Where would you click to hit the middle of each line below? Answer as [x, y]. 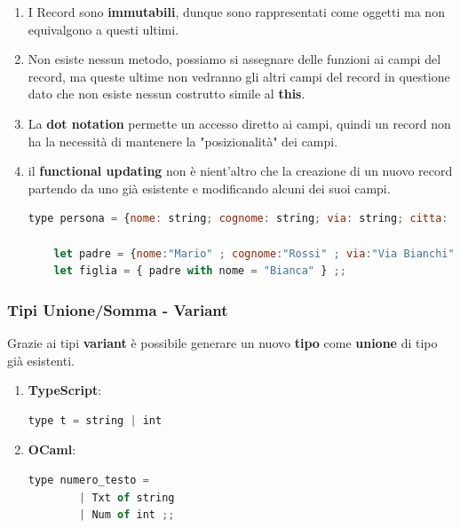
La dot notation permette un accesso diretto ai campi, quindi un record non [239, 123]
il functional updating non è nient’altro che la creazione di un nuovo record [240, 171]
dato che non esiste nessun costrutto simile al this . [167, 94]
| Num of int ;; [127, 515]
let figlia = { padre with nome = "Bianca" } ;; [200, 271]
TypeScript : [65, 390]
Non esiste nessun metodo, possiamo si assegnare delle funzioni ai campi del [234, 59]
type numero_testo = [88, 480]
